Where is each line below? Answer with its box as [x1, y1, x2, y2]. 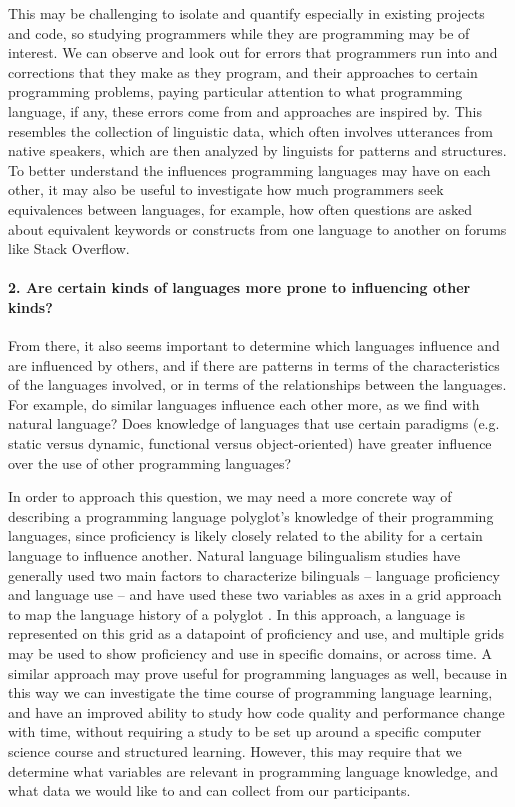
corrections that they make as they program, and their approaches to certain [8, 61, 478, 82]
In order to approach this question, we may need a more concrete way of [8, 486, 452, 507]
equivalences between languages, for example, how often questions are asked [8, 198, 472, 219]
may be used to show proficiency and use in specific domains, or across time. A [8, 643, 492, 664]
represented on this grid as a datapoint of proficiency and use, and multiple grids [8, 623, 505, 644]
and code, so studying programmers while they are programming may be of [8, 22, 470, 43]
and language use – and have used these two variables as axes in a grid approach [8, 584, 502, 605]
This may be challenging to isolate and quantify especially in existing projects [8, 3, 485, 23]
